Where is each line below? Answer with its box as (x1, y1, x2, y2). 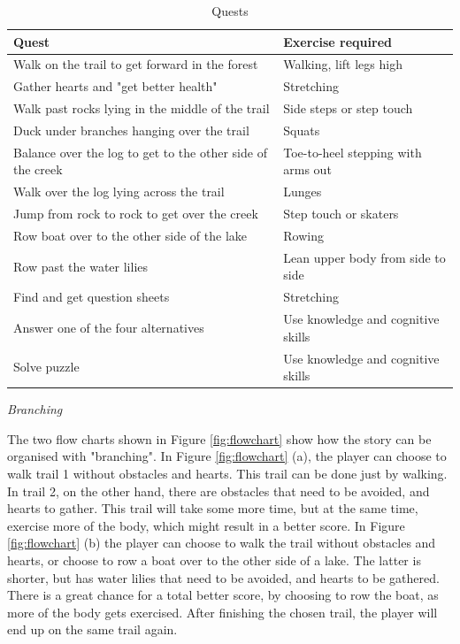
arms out (283, 160, 332, 179)
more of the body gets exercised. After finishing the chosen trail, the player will (7, 602, 438, 621)
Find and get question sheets (13, 287, 170, 306)
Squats (283, 120, 320, 139)
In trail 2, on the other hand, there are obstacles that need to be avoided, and (7, 481, 430, 500)
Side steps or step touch (283, 99, 413, 118)
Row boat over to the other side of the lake (13, 226, 247, 244)
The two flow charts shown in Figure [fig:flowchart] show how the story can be (7, 429, 432, 448)
